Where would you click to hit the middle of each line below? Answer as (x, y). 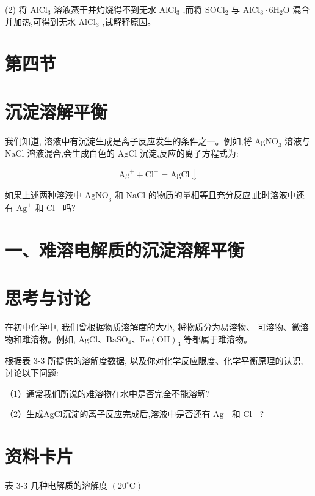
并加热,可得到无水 (40, 21)
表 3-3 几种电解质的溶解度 (56, 485)
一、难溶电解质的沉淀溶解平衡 (125, 249)
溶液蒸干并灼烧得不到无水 (105, 9)
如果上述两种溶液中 (43, 195)
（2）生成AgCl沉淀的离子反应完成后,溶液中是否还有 (108, 414)
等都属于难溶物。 (218, 339)
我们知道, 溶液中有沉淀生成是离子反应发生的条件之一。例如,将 (129, 140)
